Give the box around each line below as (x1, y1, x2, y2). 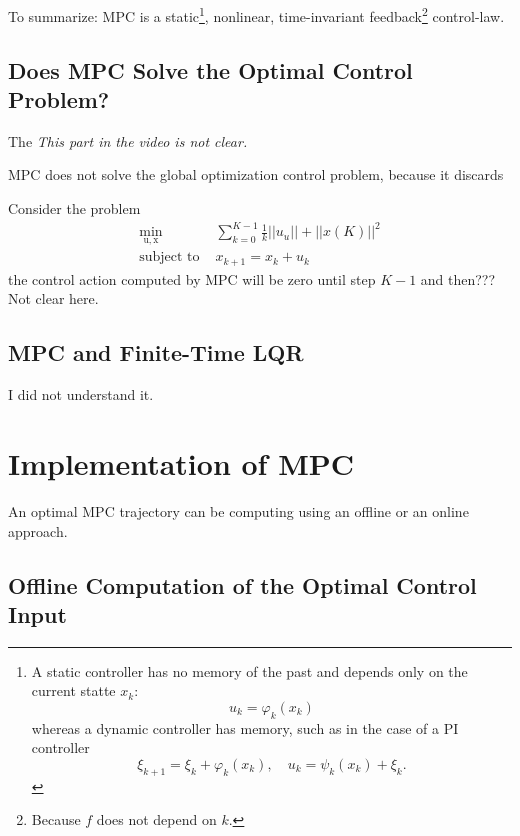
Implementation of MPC (8, 443, 355, 484)
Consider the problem (8, 198, 141, 219)
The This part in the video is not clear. (8, 130, 248, 151)
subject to (139, 250, 200, 265)
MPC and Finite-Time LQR (8, 337, 304, 368)
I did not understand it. (8, 384, 154, 405)
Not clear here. (8, 288, 99, 309)
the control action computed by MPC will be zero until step (8, 268, 376, 289)
